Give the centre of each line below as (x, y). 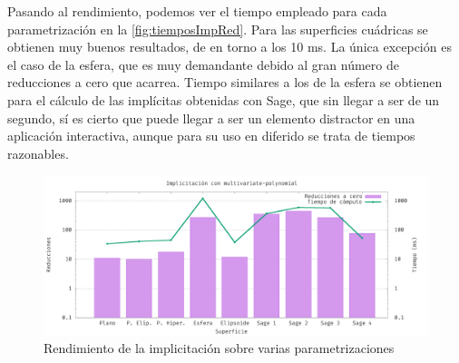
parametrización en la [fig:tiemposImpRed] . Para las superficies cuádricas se (218, 29)
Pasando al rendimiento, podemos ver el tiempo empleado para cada (197, 11)
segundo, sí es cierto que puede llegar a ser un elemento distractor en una (211, 118)
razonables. (38, 153)
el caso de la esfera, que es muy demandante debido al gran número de (203, 64)
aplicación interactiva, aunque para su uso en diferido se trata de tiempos (211, 136)
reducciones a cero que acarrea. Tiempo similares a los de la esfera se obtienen (225, 82)
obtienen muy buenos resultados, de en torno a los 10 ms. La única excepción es (229, 47)
